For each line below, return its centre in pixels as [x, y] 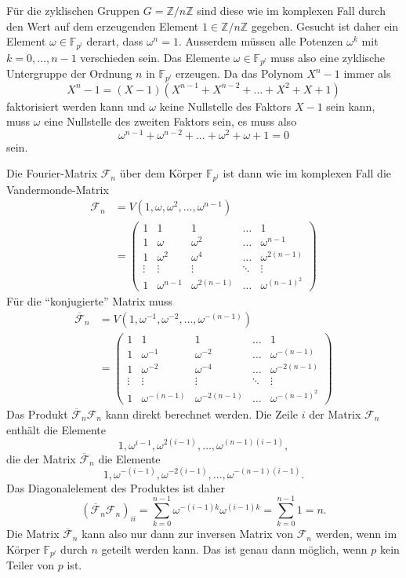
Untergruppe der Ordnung [69, 73]
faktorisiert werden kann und [76, 106]
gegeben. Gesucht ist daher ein [325, 26]
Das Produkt [37, 413]
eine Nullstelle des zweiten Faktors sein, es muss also [170, 121]
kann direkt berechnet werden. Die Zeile [201, 413]
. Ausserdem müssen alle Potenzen [261, 41]
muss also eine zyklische [328, 57]
